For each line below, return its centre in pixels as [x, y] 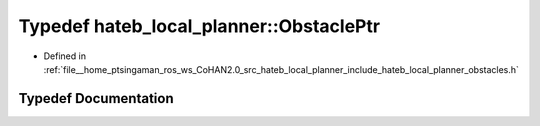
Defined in [65, 56]
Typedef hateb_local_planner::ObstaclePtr [199, 26]
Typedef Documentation [96, 98]
